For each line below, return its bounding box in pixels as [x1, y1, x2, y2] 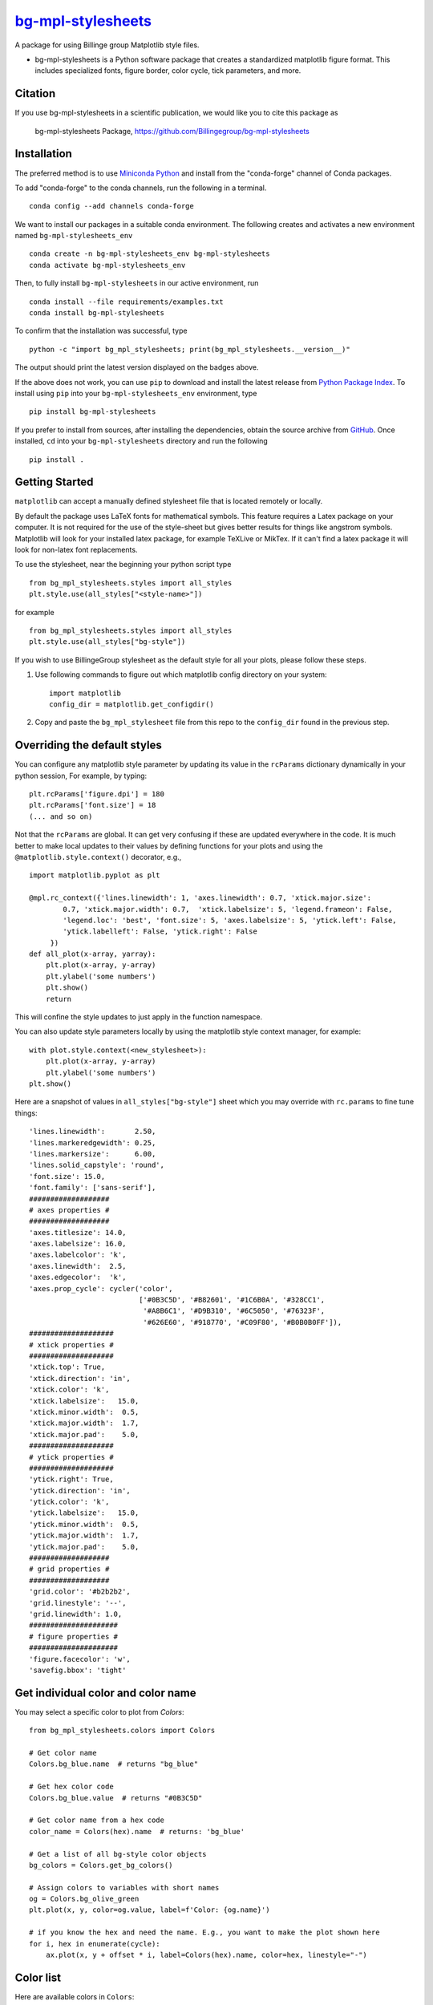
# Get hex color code [29, 1782, 114, 1792]
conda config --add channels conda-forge [29, 201, 194, 211]
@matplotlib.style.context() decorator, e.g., [14, 852, 182, 861]
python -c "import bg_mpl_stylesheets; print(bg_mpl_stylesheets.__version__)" [29, 345, 350, 354]
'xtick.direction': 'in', [29, 1374, 132, 1383]
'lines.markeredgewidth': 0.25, [29, 1138, 156, 1147]
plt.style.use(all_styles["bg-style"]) [29, 638, 186, 646]
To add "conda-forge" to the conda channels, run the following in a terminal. [14, 183, 267, 192]
